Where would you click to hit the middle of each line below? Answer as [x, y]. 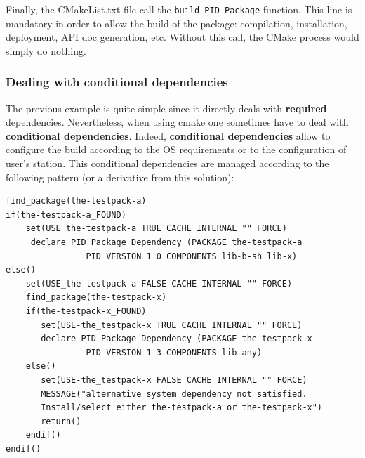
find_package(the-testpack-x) [96, 297]
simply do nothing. [46, 50]
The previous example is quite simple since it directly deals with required [166, 108]
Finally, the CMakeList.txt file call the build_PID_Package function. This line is [179, 9]
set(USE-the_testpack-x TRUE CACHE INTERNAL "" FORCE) [172, 325]
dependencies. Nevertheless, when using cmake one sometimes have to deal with [177, 122]
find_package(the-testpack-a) [76, 201]
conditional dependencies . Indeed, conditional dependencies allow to [168, 135]
